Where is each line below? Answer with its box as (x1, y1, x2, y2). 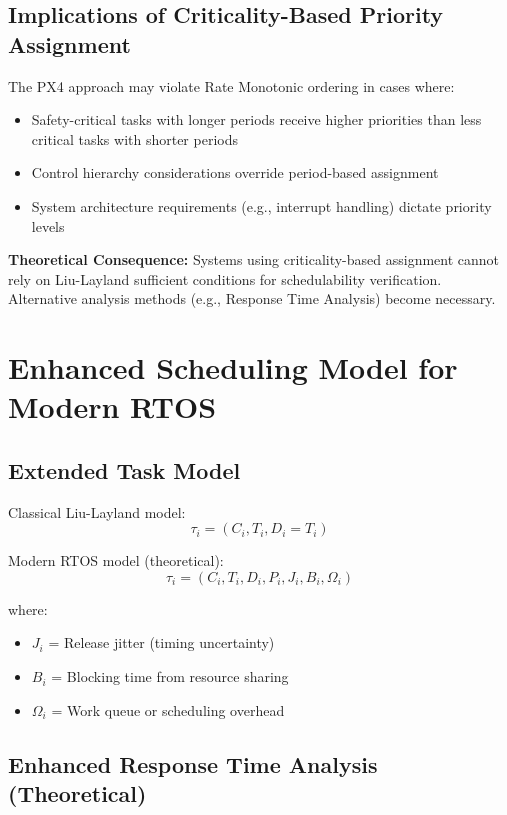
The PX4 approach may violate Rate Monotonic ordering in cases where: (8, 75, 455, 96)
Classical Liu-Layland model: (8, 501, 186, 522)
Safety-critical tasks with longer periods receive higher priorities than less (31, 109, 482, 130)
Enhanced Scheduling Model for (8, 347, 458, 388)
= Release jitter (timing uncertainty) (48, 632, 275, 653)
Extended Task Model (8, 454, 241, 485)
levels (31, 215, 65, 236)
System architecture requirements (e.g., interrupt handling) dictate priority (31, 195, 492, 216)
